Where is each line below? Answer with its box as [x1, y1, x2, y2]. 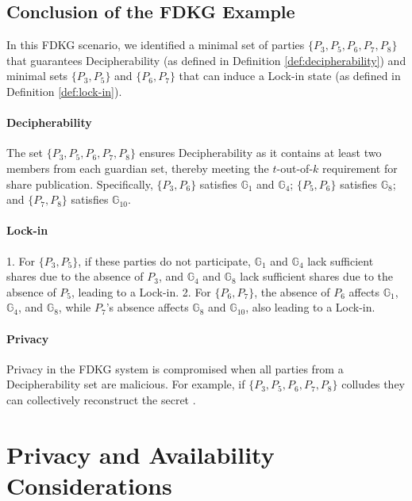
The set [6, 144, 43, 161]
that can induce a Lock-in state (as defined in [179, 67, 401, 84]
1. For [6, 252, 36, 269]
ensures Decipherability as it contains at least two [139, 144, 382, 161]
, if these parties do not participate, [78, 252, 251, 269]
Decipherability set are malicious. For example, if [6, 376, 245, 392]
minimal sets [6, 67, 68, 84]
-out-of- [276, 159, 314, 176]
